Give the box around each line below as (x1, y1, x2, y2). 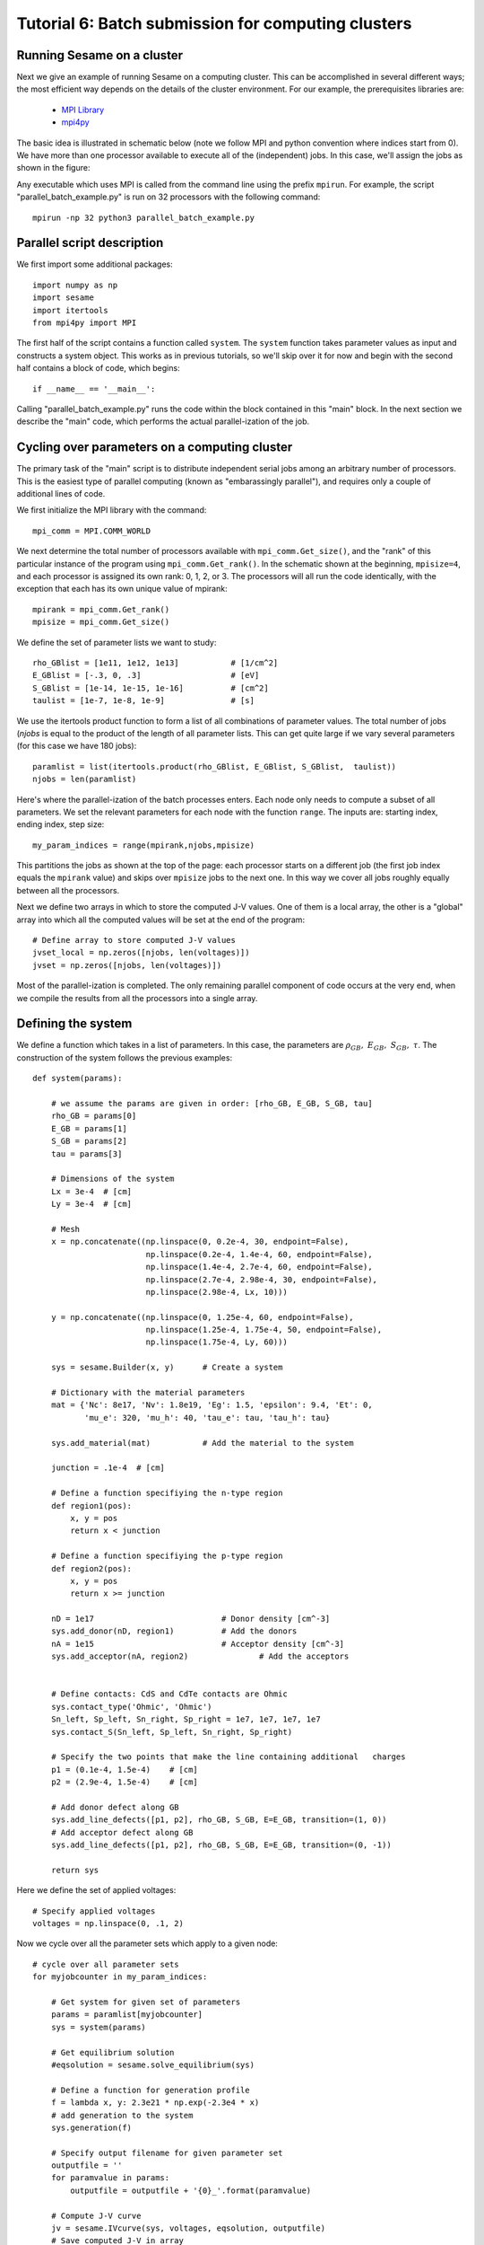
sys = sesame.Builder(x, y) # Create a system (50, 1362, 283, 1373)
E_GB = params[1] (50, 1123, 127, 1133)
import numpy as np (32, 279, 118, 290)
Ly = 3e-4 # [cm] (50, 1199, 133, 1210)
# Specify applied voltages (32, 1906, 156, 1916)
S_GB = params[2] (50, 1136, 127, 1147)
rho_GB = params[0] (50, 1111, 137, 1122)
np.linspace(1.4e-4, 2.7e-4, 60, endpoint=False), (145, 1262, 373, 1272)
